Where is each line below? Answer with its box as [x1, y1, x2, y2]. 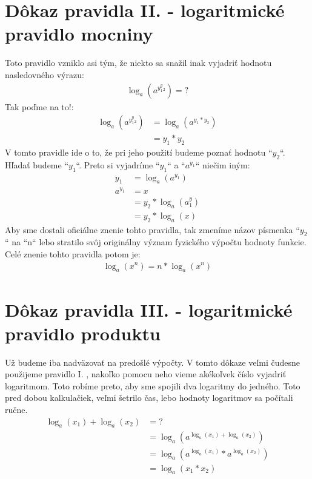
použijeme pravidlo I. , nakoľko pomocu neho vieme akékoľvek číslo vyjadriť [5, 368, 287, 380]
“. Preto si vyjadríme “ [76, 158, 160, 171]
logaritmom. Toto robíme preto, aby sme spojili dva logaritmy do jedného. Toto [5, 379, 300, 392]
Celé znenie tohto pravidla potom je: [5, 247, 141, 260]
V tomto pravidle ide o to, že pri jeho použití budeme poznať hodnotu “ [5, 145, 273, 158]
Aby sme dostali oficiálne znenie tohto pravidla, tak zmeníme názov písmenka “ [5, 223, 300, 236]
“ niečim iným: [195, 158, 250, 171]
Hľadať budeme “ [5, 158, 68, 171]
